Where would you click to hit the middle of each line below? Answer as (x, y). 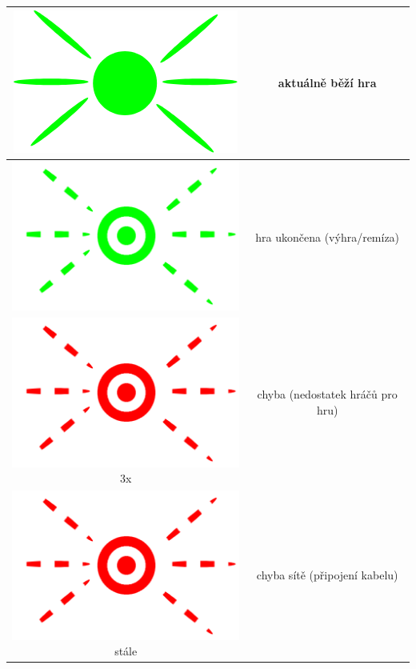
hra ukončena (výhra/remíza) (328, 236)
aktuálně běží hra (327, 82)
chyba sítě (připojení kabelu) (327, 574)
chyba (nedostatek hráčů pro (327, 394)
